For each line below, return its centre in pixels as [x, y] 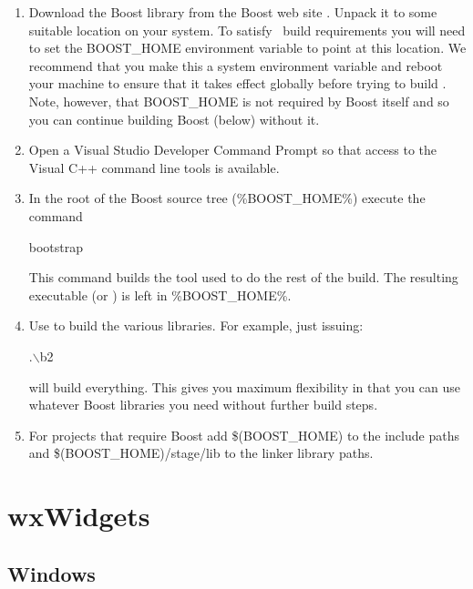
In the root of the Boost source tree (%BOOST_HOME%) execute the [227, 198]
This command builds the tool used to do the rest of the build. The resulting [243, 277]
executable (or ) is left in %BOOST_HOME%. [160, 294]
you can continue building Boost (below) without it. [174, 119]
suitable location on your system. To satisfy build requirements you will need [247, 30]
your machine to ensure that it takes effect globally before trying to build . [237, 83]
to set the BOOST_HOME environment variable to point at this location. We [247, 48]
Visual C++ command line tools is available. [154, 167]
